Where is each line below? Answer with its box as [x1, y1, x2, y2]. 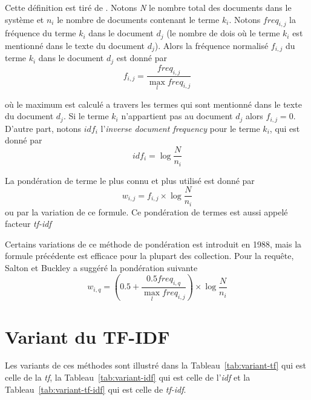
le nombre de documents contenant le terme [57, 13, 220, 25]
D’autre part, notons [5, 122, 81, 134]
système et [5, 13, 44, 25]
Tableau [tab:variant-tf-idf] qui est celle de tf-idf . [5, 382, 186, 395]
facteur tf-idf [5, 217, 51, 230]
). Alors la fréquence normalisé [154, 39, 269, 51]
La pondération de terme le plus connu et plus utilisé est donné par [5, 174, 255, 186]
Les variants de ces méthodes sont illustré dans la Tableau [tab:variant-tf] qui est [5, 359, 306, 372]
